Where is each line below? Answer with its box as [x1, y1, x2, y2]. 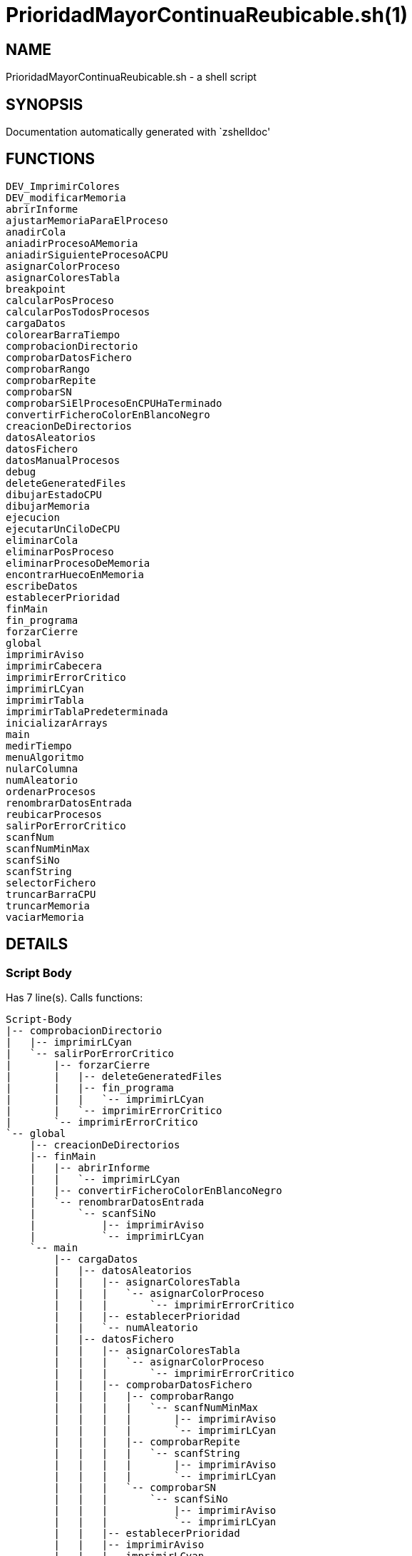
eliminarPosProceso [6, 545, 114, 557]
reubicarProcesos [6, 808, 102, 820]
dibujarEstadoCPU [6, 488, 102, 500]
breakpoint [6, 283, 66, 295]
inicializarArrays [6, 717, 108, 729]
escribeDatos [6, 580, 78, 592]
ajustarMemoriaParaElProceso [6, 214, 168, 226]
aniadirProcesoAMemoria [6, 237, 138, 249]
